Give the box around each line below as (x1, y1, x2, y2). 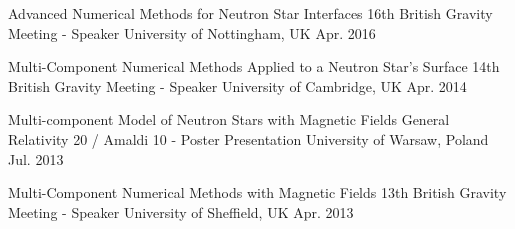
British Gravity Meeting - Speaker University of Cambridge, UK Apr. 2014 (8, 75, 467, 96)
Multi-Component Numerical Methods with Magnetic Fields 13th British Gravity (8, 182, 507, 203)
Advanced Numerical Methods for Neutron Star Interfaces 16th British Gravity (8, 3, 493, 23)
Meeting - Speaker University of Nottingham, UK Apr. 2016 (8, 22, 376, 43)
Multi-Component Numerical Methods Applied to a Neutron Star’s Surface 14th (8, 56, 500, 77)
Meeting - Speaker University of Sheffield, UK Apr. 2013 (8, 201, 354, 222)
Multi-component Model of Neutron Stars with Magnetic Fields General (8, 109, 450, 130)
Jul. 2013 (8, 148, 64, 169)
